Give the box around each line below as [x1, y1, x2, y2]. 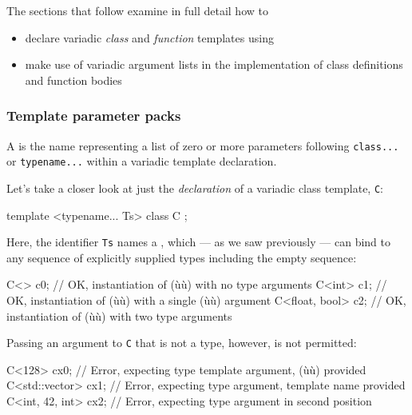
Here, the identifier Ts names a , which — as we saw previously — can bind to [6, 233, 390, 250]
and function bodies [25, 71, 122, 88]
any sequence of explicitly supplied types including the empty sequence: [6, 249, 357, 265]
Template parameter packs [6, 106, 181, 126]
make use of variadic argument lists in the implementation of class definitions [25, 56, 403, 73]
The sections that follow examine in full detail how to [6, 2, 268, 18]
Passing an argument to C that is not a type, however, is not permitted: [6, 334, 357, 351]
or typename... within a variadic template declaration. [6, 153, 277, 170]
